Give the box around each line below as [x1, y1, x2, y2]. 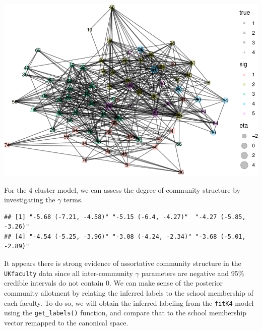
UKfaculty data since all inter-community [4, 267, 133, 278]
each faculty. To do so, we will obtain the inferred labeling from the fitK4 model [4, 297, 254, 308]
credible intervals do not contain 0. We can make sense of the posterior [4, 278, 223, 288]
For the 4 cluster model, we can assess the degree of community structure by [4, 184, 240, 195]
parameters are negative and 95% [141, 267, 244, 278]
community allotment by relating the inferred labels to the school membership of [4, 287, 253, 298]
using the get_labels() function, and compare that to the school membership [4, 307, 246, 318]
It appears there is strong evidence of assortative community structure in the [4, 258, 241, 268]
